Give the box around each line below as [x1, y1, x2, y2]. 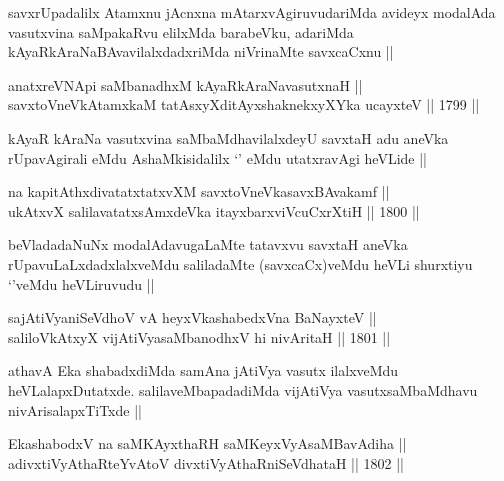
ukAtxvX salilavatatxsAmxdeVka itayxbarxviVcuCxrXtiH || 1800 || [8, 200, 420, 221]
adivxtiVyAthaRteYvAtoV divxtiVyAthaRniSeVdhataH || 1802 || [8, 452, 404, 473]
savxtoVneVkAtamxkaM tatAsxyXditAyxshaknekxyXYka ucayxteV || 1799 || [8, 94, 480, 115]
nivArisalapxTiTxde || [8, 399, 142, 420]
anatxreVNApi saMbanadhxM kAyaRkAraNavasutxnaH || [8, 74, 363, 95]
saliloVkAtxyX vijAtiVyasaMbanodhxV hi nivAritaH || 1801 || [8, 326, 391, 347]
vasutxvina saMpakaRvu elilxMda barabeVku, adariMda [8, 21, 354, 42]
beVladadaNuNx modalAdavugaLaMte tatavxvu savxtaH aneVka [8, 234, 408, 255]
